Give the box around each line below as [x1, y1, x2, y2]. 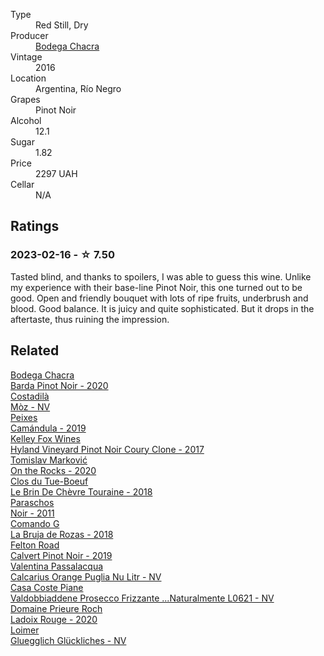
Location [10, 72, 47, 84]
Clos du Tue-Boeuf [10, 475, 89, 487]
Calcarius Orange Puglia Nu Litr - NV [10, 570, 162, 583]
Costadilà [10, 390, 50, 402]
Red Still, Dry [35, 19, 89, 31]
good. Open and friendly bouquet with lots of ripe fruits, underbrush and [10, 292, 309, 304]
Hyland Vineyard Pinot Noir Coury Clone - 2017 [10, 443, 205, 455]
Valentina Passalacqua [10, 560, 104, 572]
